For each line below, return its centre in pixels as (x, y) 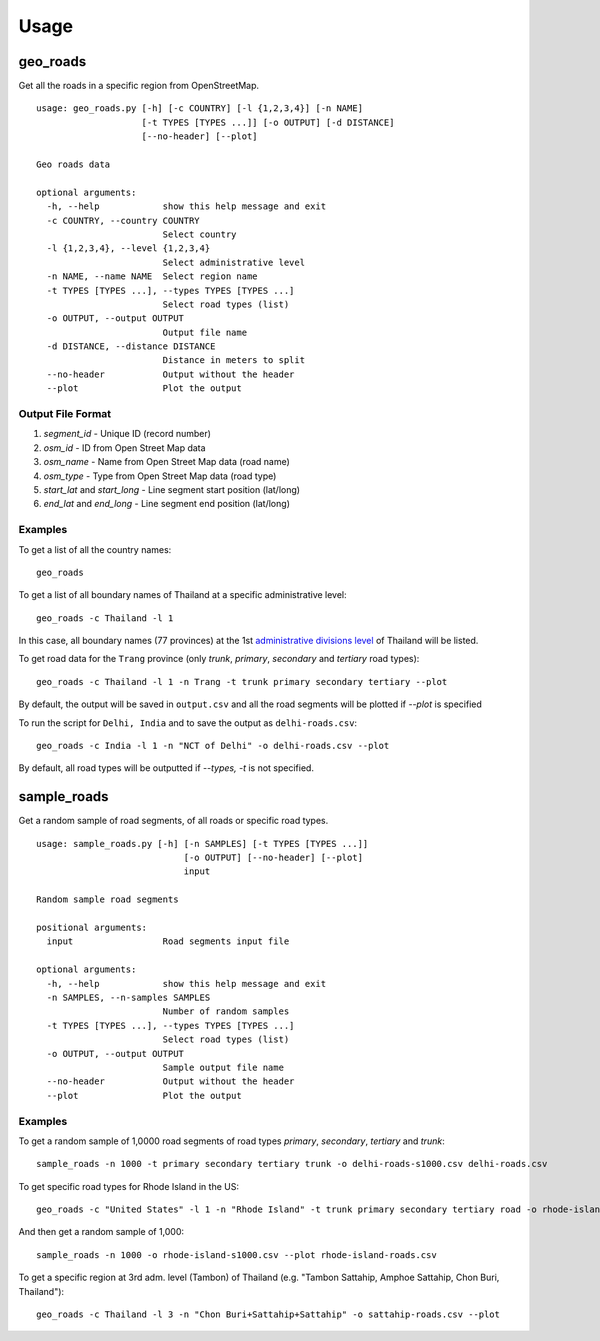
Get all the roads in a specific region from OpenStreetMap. (139, 86)
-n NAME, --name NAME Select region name (152, 276)
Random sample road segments (107, 899)
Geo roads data (73, 164)
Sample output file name (223, 1067)
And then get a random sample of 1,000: (101, 1232)
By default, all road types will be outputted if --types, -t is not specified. (166, 768)
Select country (199, 234)
